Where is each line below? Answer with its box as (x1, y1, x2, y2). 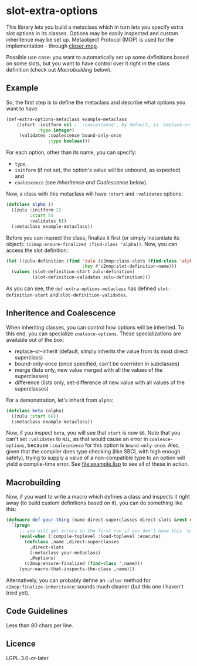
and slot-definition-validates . (49, 291, 128, 298)
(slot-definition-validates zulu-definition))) (32, 274, 151, 280)
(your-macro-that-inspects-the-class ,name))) (19, 566, 135, 572)
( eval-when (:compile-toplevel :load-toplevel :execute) (19, 533, 161, 539)
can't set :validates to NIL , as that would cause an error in (6, 436, 148, 443)
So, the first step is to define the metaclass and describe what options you (6, 99, 186, 106)
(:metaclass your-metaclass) (29, 550, 101, 556)
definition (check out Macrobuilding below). (6, 66, 112, 73)
